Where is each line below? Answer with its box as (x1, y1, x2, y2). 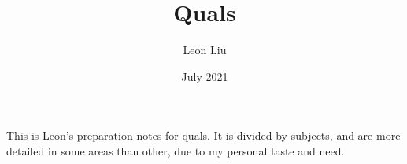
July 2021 (181, 67, 228, 84)
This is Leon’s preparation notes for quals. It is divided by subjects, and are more (6, 127, 401, 144)
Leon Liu (183, 42, 227, 58)
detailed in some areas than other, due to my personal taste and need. (6, 142, 345, 159)
